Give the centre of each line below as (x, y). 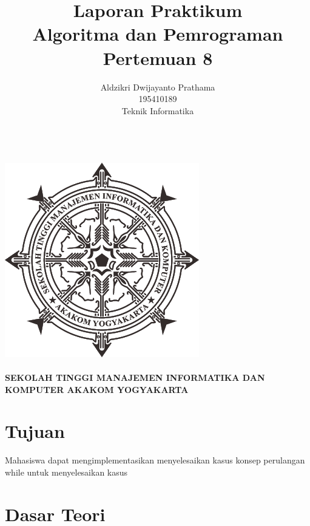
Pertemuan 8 (158, 57)
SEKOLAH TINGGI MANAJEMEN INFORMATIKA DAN (135, 377)
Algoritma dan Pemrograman (158, 34)
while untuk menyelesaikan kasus (66, 472)
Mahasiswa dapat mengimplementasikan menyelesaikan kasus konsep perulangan (155, 460)
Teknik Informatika (158, 110)
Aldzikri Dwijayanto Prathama (158, 87)
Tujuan (35, 431)
